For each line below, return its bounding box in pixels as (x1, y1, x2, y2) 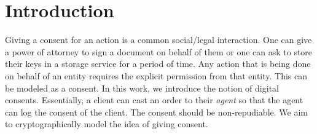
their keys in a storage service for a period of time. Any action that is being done (5, 57, 311, 70)
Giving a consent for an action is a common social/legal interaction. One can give (5, 33, 312, 46)
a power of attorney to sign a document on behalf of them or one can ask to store (5, 45, 313, 58)
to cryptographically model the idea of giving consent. (5, 117, 208, 130)
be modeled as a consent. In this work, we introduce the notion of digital (5, 81, 279, 94)
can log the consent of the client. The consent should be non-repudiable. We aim (5, 105, 308, 118)
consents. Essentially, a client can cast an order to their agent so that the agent (5, 93, 303, 106)
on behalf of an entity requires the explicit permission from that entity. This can (5, 69, 308, 82)
